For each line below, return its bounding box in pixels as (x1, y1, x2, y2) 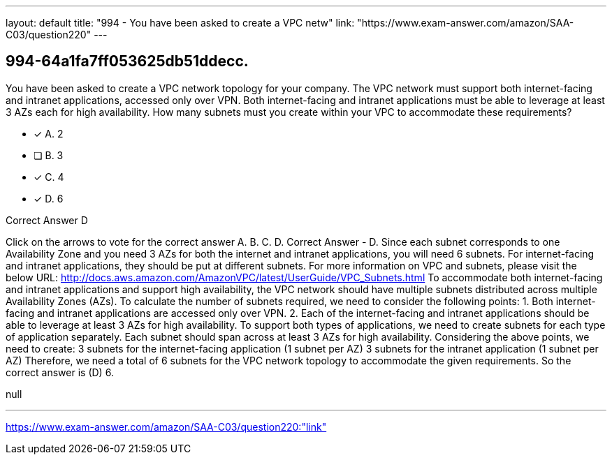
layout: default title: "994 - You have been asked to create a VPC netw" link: (6, 17, 355, 29)
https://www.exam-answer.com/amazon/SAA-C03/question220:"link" (6, 420, 327, 433)
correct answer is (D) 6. (6, 366, 114, 378)
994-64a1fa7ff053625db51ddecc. (6, 52, 249, 71)
